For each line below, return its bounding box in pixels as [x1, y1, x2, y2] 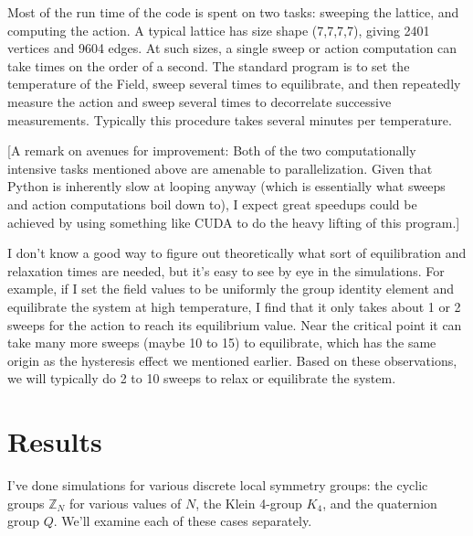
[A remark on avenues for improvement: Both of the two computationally [7, 141, 416, 160]
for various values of [68, 493, 182, 512]
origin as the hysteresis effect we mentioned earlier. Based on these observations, [7, 350, 457, 370]
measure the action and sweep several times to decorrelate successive [7, 91, 392, 111]
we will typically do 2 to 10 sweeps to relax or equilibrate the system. [7, 369, 396, 388]
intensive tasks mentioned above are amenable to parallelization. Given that [7, 158, 433, 177]
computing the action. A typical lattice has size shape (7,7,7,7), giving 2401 [7, 20, 430, 39]
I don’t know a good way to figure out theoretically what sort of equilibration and [7, 243, 467, 263]
